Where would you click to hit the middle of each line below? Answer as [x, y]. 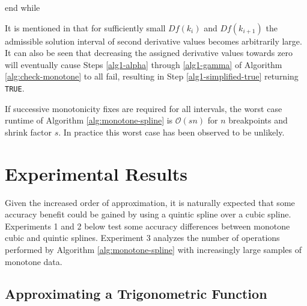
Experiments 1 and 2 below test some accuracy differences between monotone [147, 226]
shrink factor [28, 132]
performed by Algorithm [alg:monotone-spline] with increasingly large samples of [153, 249]
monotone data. [34, 261]
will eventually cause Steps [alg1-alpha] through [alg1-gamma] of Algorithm [144, 64]
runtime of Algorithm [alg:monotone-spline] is [89, 120]
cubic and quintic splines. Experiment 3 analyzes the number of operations [142, 238]
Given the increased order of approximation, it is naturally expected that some [150, 202]
